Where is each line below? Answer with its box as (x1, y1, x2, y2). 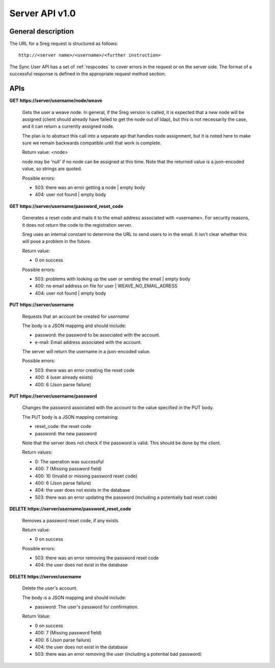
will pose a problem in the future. (22, 238, 92, 245)
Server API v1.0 (9, 8, 76, 19)
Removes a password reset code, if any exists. (22, 517, 120, 523)
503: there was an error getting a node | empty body (35, 184, 145, 191)
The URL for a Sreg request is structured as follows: (9, 41, 118, 47)
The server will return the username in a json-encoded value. (22, 349, 151, 355)
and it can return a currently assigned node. (22, 123, 115, 129)
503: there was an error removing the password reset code (35, 555, 159, 561)
